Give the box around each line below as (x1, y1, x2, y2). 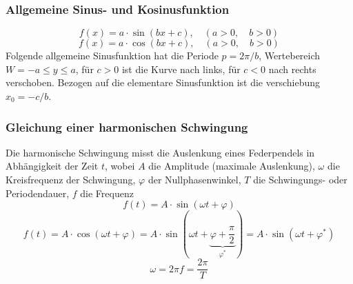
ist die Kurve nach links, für (121, 61, 241, 76)
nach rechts (268, 61, 316, 76)
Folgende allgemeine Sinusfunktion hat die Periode (6, 48, 219, 63)
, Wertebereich (259, 48, 321, 63)
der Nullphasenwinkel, (148, 172, 241, 186)
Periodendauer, (6, 185, 70, 200)
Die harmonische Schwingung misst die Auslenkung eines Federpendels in (6, 145, 315, 159)
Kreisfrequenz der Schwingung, (6, 172, 136, 186)
